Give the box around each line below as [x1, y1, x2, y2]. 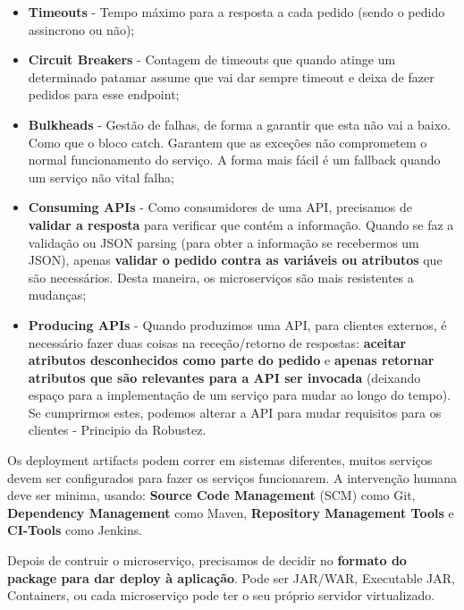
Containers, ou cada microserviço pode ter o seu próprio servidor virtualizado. [7, 586, 435, 605]
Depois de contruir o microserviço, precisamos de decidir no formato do [7, 551, 407, 570]
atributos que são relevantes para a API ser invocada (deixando [28, 368, 421, 386]
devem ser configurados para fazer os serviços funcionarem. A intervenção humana [7, 468, 458, 487]
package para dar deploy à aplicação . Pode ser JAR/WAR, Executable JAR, [7, 568, 455, 587]
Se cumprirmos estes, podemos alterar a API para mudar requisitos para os [28, 402, 442, 421]
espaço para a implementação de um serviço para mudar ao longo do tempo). [28, 385, 451, 404]
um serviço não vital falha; [28, 167, 174, 186]
